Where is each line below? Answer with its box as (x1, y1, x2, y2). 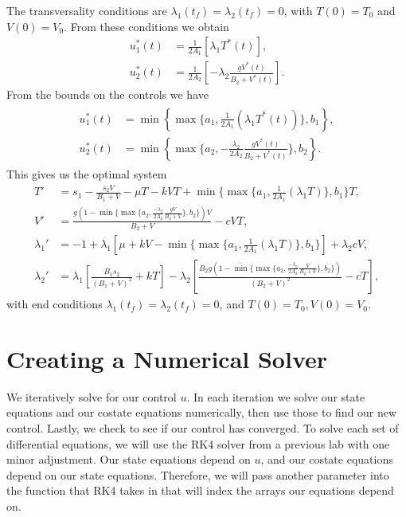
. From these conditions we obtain (64, 18, 229, 34)
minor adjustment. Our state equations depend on (6, 451, 251, 468)
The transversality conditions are (6, 2, 167, 18)
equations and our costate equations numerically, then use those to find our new (6, 404, 397, 421)
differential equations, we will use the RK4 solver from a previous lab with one (6, 435, 390, 452)
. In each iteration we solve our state (186, 388, 365, 405)
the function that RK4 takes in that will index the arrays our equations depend (6, 482, 394, 499)
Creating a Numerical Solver (6, 342, 328, 374)
